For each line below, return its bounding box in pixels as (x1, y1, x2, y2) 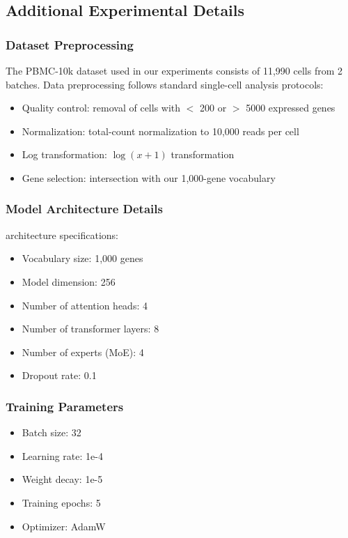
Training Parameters (6, 397, 124, 415)
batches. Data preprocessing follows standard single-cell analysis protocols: (6, 77, 324, 91)
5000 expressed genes (246, 100, 335, 115)
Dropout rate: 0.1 (22, 368, 97, 383)
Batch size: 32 (22, 425, 81, 440)
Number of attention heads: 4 (22, 298, 148, 312)
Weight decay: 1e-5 (22, 472, 103, 486)
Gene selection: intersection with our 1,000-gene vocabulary (22, 170, 276, 185)
